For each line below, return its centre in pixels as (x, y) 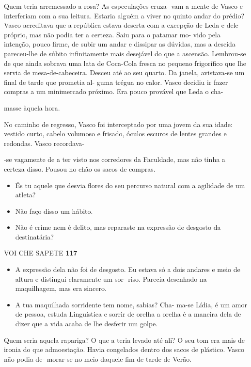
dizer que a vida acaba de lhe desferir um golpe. (86, 324)
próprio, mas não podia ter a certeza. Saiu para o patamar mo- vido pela (112, 34)
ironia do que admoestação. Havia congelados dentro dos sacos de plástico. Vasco (124, 349)
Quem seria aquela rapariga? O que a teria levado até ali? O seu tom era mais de (124, 340)
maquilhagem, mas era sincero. (61, 288)
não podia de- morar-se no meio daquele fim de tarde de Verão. (98, 359)
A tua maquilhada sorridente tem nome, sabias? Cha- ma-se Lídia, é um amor (131, 304)
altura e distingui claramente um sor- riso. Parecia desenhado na (111, 279)
